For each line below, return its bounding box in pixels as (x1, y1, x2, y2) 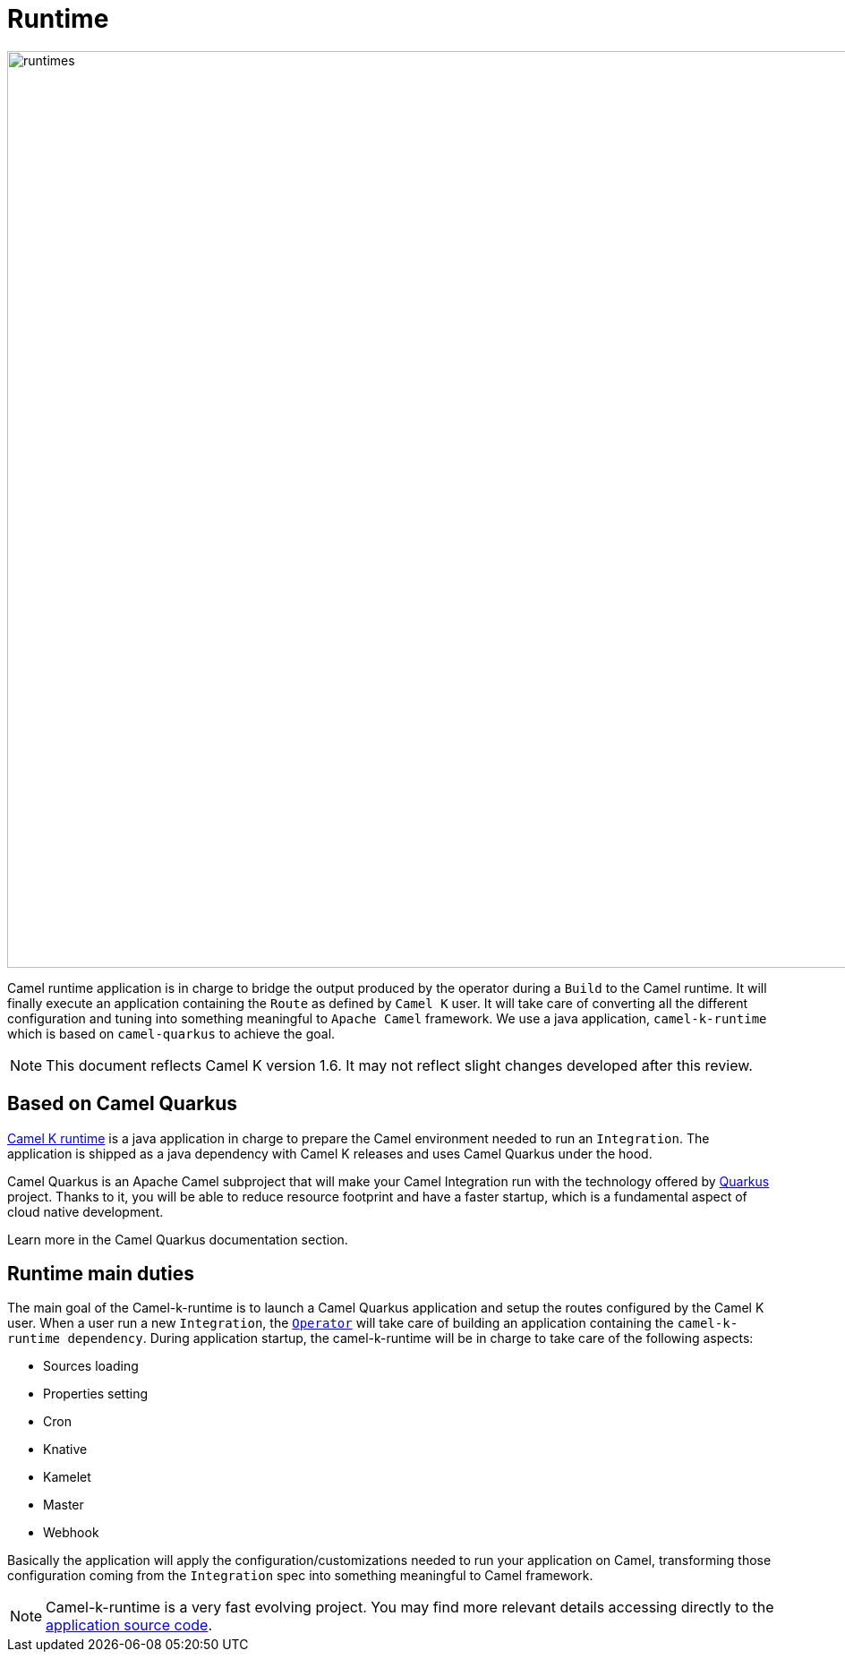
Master (43, 1497, 84, 1513)
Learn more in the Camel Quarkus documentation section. (7, 1231, 348, 1247)
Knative (43, 1441, 88, 1458)
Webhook (43, 1525, 99, 1541)
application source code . (46, 1616, 213, 1635)
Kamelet (43, 1469, 91, 1485)
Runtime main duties (7, 1262, 195, 1286)
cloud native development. (7, 1203, 164, 1219)
